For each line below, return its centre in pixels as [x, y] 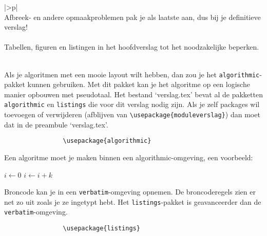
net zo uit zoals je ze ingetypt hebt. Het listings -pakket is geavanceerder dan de [133, 201]
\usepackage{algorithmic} [107, 141]
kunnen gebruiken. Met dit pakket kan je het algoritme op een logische [139, 84]
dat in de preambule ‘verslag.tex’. [56, 124]
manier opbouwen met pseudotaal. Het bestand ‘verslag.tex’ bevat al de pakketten [133, 94]
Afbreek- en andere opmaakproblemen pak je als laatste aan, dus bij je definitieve [132, 17]
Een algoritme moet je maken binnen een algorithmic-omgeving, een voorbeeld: [129, 157]
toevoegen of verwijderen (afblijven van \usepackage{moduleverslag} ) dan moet [132, 114]
